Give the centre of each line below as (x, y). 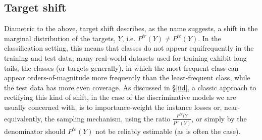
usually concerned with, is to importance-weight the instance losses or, (113, 107)
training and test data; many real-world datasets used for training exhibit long (125, 57)
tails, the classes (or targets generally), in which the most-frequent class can (121, 67)
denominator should (35, 131)
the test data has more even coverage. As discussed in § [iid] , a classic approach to (130, 87)
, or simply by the (219, 118)
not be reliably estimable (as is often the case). (168, 131)
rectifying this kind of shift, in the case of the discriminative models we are (120, 97)
